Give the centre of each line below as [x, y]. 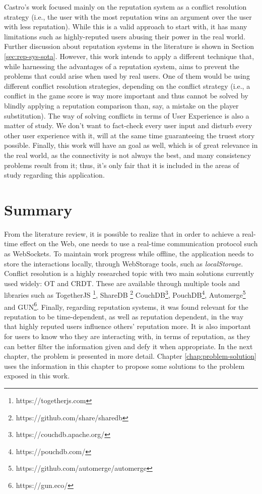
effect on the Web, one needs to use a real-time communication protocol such [139, 243]
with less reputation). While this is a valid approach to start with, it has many [126, 26]
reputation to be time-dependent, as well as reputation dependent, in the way [124, 316]
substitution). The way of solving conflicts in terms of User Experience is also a [127, 115]
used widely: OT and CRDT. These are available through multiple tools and [122, 283]
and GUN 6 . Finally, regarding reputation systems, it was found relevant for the [126, 306]
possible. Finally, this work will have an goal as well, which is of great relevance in [131, 145]
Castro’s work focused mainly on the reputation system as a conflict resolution [125, 7]
